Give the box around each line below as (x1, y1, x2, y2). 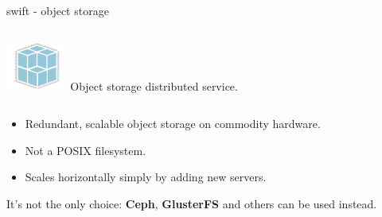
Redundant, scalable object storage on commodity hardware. (25, 115, 321, 132)
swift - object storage (6, 2, 109, 18)
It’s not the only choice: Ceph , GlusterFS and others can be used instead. (6, 195, 377, 211)
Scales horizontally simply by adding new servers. (25, 169, 267, 185)
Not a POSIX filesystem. (25, 141, 146, 158)
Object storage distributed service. (70, 77, 238, 94)
